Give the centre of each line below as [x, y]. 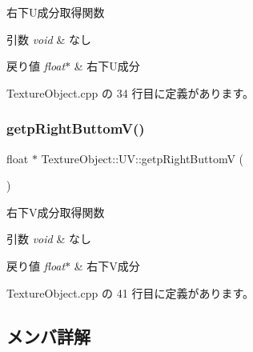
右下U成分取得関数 [56, 12]
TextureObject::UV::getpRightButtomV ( [143, 158]
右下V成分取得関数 [56, 212]
